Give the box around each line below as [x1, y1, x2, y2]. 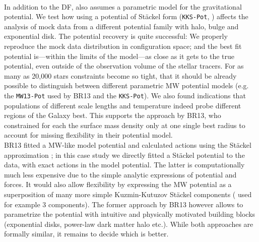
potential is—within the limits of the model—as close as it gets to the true [4, 50, 235, 61]
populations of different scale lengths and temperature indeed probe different [4, 100, 241, 110]
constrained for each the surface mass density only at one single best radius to [4, 119, 245, 130]
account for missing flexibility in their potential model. [4, 130, 173, 140]
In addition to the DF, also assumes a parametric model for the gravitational [4, 1, 242, 12]
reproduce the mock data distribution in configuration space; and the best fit [4, 41, 242, 51]
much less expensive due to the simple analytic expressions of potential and [4, 169, 237, 179]
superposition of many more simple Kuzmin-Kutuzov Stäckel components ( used [4, 189, 252, 199]
